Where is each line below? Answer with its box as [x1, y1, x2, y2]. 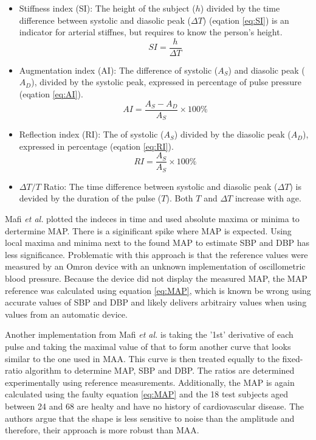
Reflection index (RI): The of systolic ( [19, 128, 164, 141]
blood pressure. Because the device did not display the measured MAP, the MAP [5, 272, 307, 284]
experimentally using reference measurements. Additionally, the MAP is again [5, 375, 295, 388]
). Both [166, 192, 193, 204]
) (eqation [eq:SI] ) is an [202, 13, 289, 26]
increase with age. [235, 192, 301, 204]
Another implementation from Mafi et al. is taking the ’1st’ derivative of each [5, 328, 294, 341]
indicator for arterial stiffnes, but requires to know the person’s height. [19, 26, 283, 38]
